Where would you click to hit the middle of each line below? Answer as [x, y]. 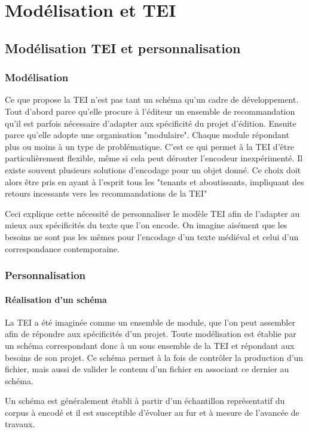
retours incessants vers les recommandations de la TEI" [106, 193]
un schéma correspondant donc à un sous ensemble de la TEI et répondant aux [150, 345]
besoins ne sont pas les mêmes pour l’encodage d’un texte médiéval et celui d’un [152, 236]
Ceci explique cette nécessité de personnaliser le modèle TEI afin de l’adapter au [152, 213]
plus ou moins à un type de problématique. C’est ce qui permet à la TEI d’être [149, 146]
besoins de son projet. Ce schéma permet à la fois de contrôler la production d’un [154, 357]
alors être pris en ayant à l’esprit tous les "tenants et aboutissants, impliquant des [154, 181]
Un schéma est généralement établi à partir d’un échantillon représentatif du [145, 401]
